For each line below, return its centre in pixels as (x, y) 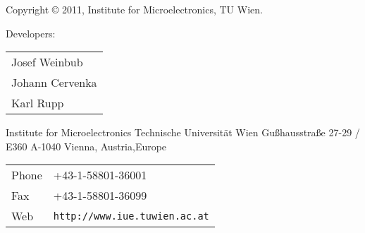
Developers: (31, 33)
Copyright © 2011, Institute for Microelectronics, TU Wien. (134, 9)
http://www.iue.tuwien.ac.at (131, 216)
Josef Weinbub (47, 62)
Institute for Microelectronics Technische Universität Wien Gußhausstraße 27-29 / (183, 132)
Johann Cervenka (54, 83)
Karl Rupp (38, 103)
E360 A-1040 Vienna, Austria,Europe (86, 146)
